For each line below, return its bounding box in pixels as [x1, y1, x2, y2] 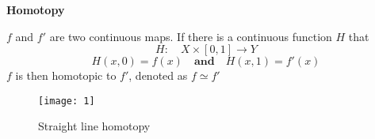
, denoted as [128, 67, 188, 84]
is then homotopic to [15, 67, 117, 84]
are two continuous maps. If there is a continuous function [49, 28, 332, 44]
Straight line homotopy [38, 118, 151, 134]
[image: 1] [38, 95, 95, 107]
